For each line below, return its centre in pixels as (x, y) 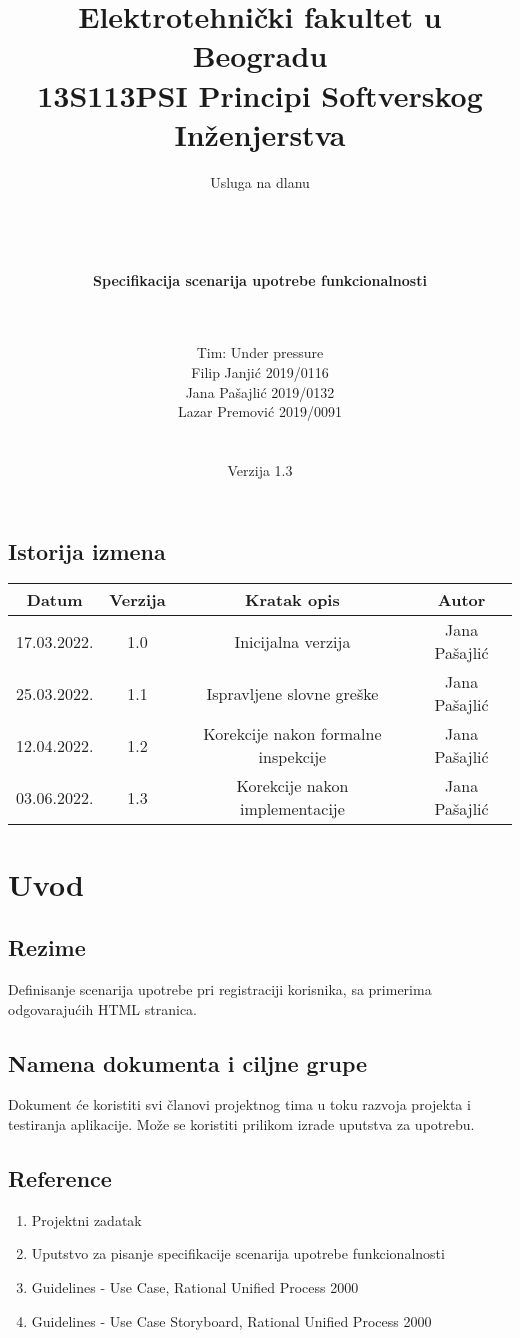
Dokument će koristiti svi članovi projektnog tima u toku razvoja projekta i (239, 1104)
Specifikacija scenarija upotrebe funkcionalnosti (260, 279)
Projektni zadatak (86, 1219)
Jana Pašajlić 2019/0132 (260, 391)
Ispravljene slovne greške (292, 693)
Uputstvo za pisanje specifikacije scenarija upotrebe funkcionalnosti (238, 1253)
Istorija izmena (87, 550)
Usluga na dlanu (260, 181)
